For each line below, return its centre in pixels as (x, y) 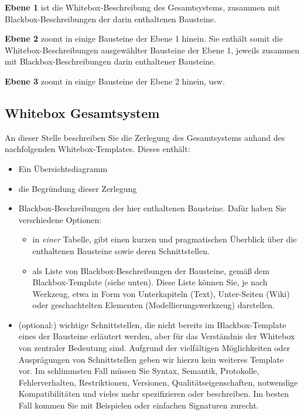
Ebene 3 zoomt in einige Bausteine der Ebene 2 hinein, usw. (115, 81)
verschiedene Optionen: (60, 219)
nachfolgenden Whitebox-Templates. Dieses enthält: (98, 149)
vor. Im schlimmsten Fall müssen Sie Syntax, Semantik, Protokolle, (139, 371)
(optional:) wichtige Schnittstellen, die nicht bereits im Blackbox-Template (152, 324)
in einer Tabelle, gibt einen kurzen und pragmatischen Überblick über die (165, 239)
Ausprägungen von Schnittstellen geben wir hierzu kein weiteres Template (151, 359)
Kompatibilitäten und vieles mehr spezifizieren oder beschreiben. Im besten (154, 394)
